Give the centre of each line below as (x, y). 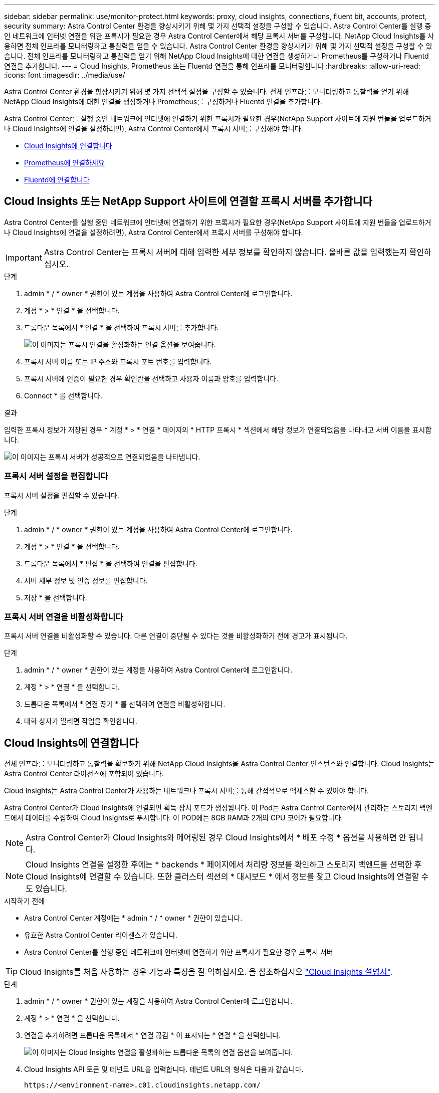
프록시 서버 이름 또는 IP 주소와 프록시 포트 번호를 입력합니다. (118, 361)
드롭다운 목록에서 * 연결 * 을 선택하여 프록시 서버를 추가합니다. (122, 327)
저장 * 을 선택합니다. (56, 597)
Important (24, 257)
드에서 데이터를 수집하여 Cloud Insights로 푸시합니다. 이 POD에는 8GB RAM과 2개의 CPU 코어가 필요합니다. (174, 818)
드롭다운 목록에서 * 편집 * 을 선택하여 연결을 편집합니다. (111, 563)
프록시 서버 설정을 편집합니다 (56, 476)
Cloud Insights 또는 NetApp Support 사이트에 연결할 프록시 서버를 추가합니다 (188, 201)
